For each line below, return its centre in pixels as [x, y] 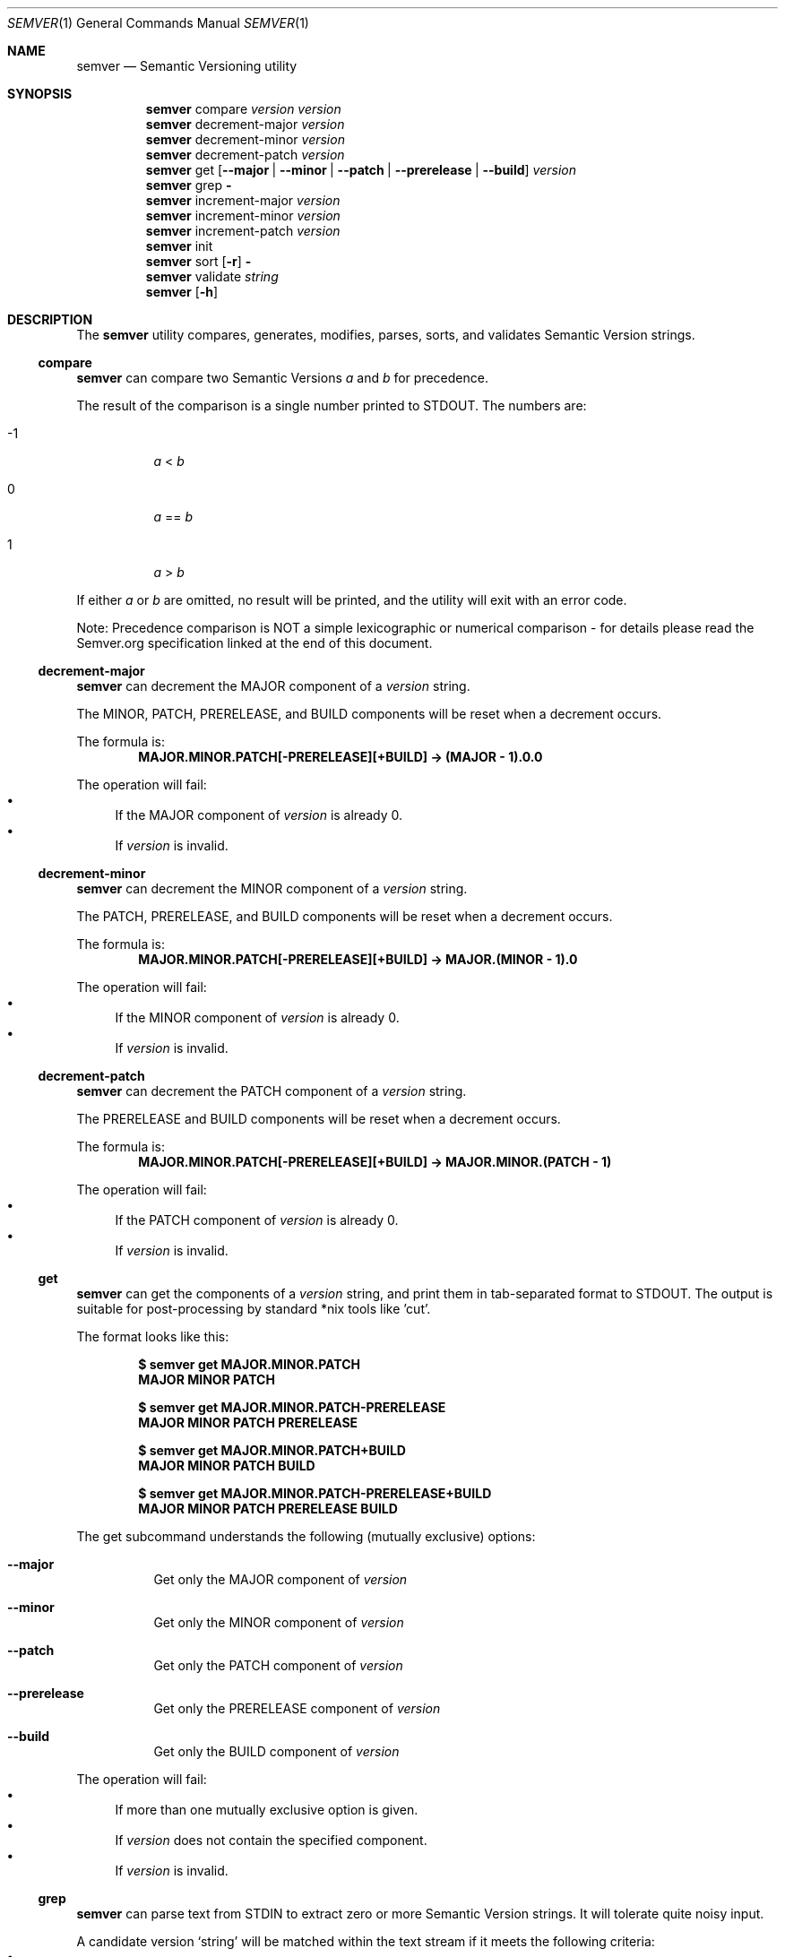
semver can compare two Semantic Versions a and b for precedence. [282, 378]
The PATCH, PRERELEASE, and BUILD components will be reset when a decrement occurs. [345, 916]
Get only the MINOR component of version [279, 1622]
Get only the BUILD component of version [276, 1751]
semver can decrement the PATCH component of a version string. [272, 1091]
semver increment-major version [243, 200]
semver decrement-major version [245, 124]
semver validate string [212, 276]
